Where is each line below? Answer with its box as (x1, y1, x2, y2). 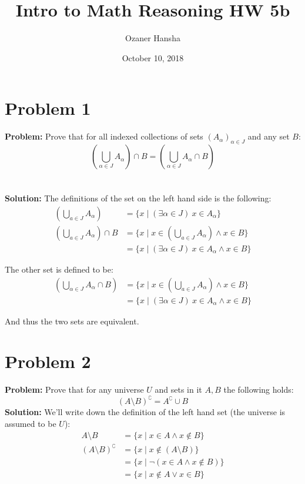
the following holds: (223, 383, 294, 396)
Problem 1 (5, 96, 91, 120)
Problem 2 (5, 349, 91, 373)
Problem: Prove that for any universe (5, 383, 144, 396)
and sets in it (155, 383, 202, 396)
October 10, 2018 (122, 51, 184, 64)
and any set (247, 130, 290, 142)
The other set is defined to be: (5, 263, 113, 275)
